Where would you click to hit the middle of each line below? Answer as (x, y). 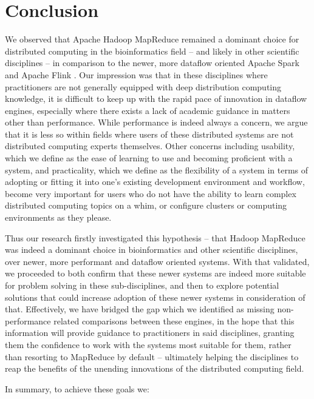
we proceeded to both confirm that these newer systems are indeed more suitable (155, 273)
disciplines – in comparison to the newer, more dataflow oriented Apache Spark (152, 63)
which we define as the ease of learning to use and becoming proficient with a (149, 158)
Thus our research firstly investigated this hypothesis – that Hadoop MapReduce (155, 237)
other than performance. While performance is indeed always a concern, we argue (156, 122)
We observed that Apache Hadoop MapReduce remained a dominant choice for (152, 39)
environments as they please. (58, 217)
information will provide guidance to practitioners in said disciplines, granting (150, 333)
